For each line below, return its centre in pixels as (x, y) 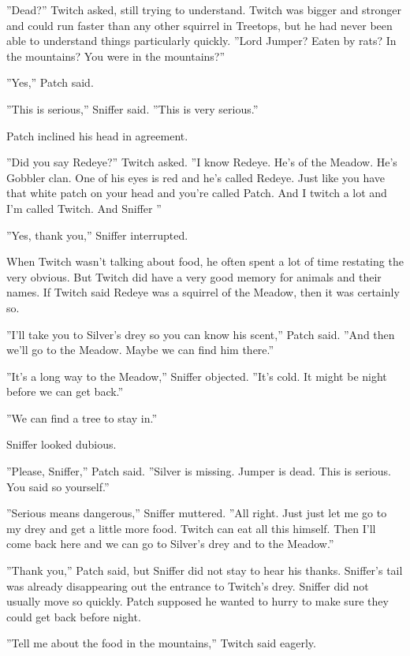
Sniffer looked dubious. (61, 444)
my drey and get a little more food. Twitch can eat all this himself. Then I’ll (191, 528)
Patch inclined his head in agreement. (97, 135)
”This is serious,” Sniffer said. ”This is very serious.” (132, 108)
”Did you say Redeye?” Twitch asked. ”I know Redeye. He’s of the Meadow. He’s (202, 162)
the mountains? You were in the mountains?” (116, 56)
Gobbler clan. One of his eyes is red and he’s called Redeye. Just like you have (196, 177)
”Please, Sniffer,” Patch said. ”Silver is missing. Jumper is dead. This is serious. (199, 471)
